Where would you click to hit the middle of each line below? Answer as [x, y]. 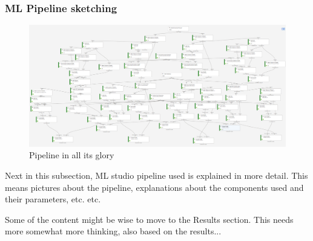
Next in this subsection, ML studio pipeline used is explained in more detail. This [156, 175]
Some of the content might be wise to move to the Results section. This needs [149, 219]
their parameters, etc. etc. [53, 199]
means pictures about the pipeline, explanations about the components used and [154, 187]
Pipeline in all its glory [72, 155]
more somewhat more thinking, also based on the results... [113, 231]
